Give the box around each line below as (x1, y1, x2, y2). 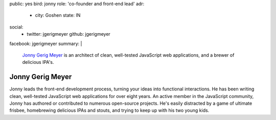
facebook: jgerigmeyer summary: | (9, 40, 82, 46)
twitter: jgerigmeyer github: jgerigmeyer (27, 31, 111, 37)
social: (9, 23, 24, 30)
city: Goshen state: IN (35, 12, 81, 18)
